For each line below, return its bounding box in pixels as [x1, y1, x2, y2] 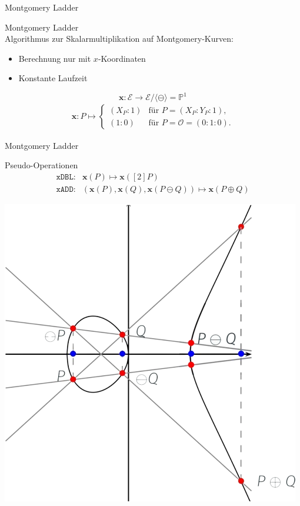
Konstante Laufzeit [18, 72, 88, 84]
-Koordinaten [98, 52, 146, 64]
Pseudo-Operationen [5, 159, 78, 171]
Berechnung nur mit [18, 52, 91, 64]
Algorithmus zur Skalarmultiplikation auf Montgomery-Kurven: [5, 32, 234, 45]
